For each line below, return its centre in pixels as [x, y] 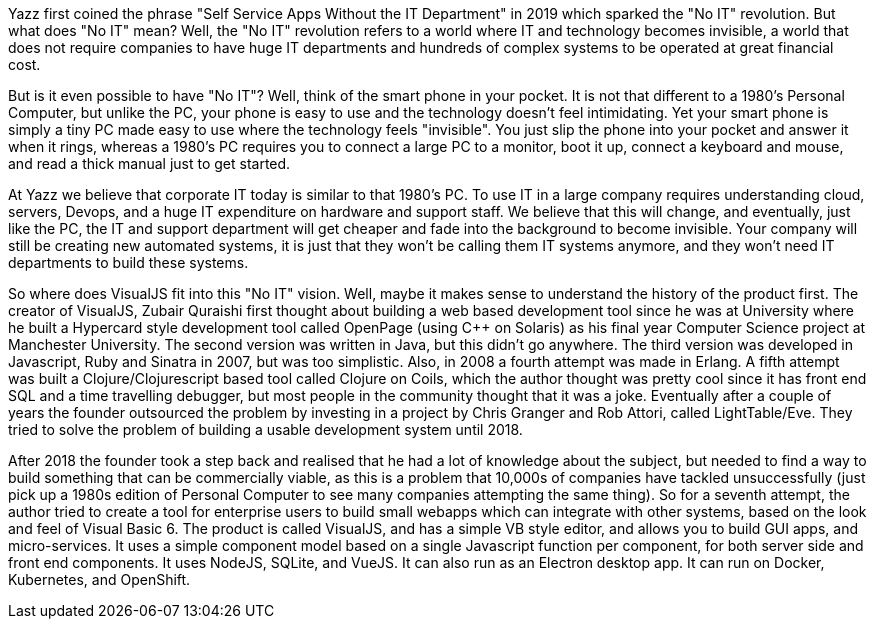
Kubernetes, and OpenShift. [99, 579]
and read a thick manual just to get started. [149, 163]
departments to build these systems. [128, 262]
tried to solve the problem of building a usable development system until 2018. [265, 429]
